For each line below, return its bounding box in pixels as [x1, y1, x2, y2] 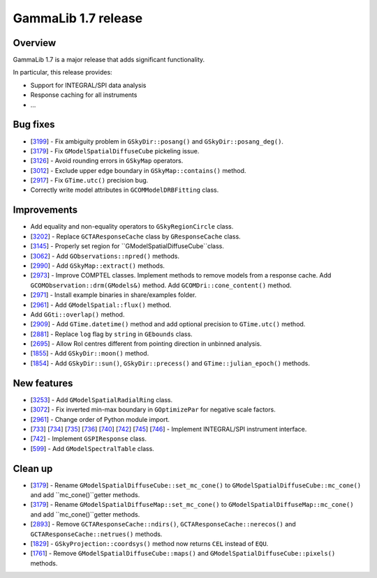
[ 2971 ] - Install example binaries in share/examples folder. [30, 291, 197, 299]
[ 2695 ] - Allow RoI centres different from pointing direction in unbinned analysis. [30, 340, 262, 348]
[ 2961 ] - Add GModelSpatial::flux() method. [30, 301, 172, 309]
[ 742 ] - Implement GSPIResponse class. [30, 434, 147, 443]
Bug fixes [13, 119, 55, 130]
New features [13, 377, 73, 389]
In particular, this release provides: [13, 68, 112, 77]
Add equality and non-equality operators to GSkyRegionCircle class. [30, 222, 234, 231]
